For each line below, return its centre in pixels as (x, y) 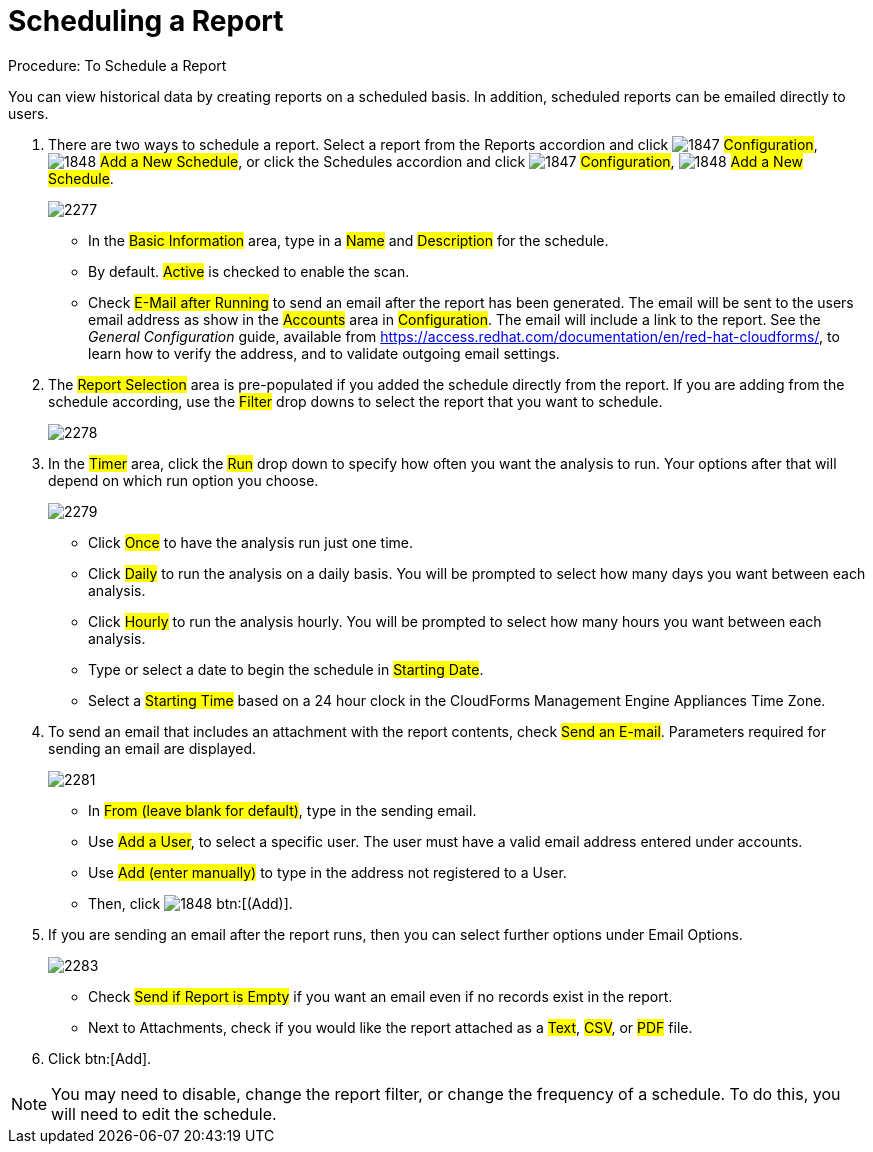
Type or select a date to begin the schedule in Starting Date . (286, 669)
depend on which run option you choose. (183, 480)
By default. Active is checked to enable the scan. (249, 271)
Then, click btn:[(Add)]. (190, 903)
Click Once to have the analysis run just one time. (251, 542)
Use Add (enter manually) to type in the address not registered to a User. (327, 872)
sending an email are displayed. (152, 748)
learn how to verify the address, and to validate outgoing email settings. (324, 353)
